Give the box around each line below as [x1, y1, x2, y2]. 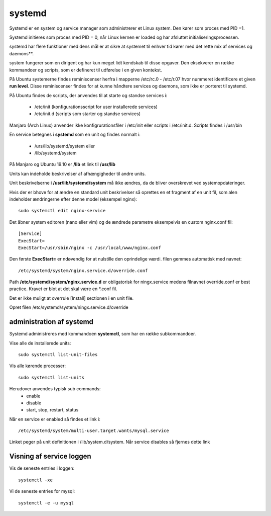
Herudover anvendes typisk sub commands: [9, 386, 101, 392]
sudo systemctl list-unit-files [18, 352, 98, 357]
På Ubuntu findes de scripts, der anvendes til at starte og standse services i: [9, 92, 168, 98]
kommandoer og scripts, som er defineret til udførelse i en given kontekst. [9, 67, 163, 73]
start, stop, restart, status [26, 407, 79, 413]
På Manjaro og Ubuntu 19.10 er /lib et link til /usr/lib [9, 161, 115, 167]
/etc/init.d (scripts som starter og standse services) [34, 111, 141, 117]
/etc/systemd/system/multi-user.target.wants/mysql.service [18, 428, 169, 434]
